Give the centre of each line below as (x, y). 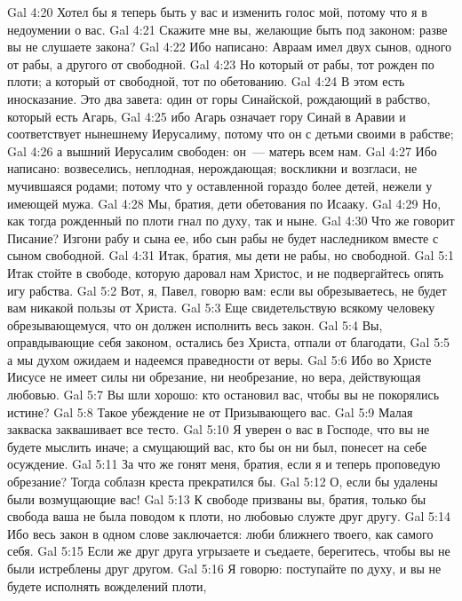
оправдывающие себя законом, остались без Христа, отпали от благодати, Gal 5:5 (229, 342)
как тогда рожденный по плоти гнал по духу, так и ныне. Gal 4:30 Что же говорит (231, 221)
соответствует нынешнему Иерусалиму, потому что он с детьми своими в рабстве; (231, 134)
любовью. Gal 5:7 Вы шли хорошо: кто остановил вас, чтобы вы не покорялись (223, 395)
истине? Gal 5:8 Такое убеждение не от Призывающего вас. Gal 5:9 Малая (210, 411)
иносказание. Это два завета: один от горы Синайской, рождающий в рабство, (219, 98)
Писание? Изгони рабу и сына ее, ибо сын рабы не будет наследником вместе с (223, 237)
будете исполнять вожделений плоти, (107, 585)
